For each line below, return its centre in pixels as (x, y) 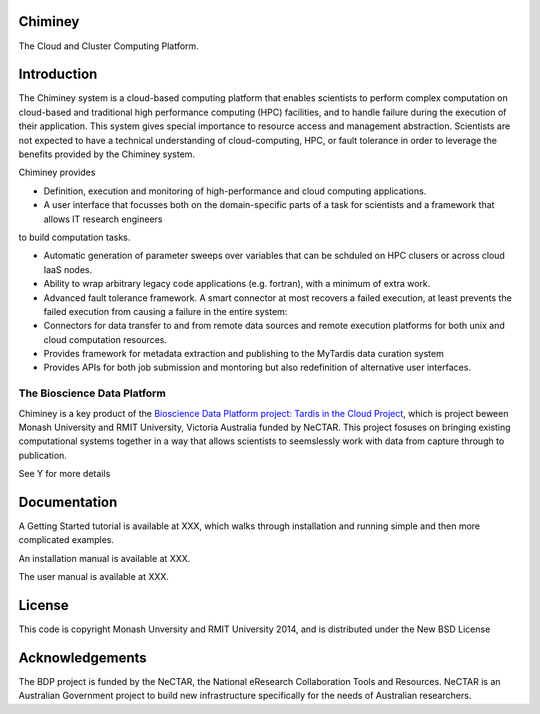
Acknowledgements (82, 657)
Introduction (58, 74)
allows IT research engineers (103, 219)
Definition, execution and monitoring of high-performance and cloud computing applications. (235, 191)
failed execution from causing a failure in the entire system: (165, 311)
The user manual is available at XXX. (94, 577)
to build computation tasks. (74, 237)
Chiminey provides (57, 172)
